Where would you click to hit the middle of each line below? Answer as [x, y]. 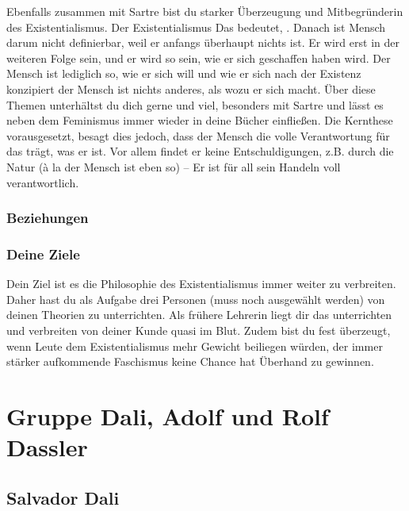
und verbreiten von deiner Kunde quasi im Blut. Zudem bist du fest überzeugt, [199, 330]
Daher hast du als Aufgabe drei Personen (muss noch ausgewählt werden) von [196, 299]
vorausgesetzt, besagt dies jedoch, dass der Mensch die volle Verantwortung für [198, 135]
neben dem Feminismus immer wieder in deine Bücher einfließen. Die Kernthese [200, 120]
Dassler [47, 447]
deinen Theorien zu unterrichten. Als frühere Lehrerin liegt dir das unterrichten [199, 315]
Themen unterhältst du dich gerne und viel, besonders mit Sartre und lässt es [195, 104]
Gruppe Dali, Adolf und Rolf [168, 415]
